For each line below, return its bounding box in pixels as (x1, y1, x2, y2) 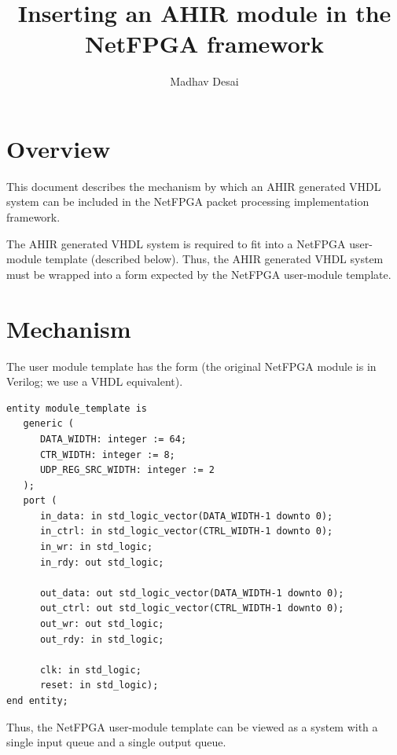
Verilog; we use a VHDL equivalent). (6, 373, 183, 390)
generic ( (23, 418, 74, 430)
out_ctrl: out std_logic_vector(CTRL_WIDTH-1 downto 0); (39, 603, 344, 614)
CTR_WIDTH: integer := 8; (39, 449, 175, 460)
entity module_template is (6, 402, 147, 414)
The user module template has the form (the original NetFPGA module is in (6, 357, 377, 374)
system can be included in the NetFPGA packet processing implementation (6, 193, 369, 210)
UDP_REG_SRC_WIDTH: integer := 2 (39, 464, 215, 476)
